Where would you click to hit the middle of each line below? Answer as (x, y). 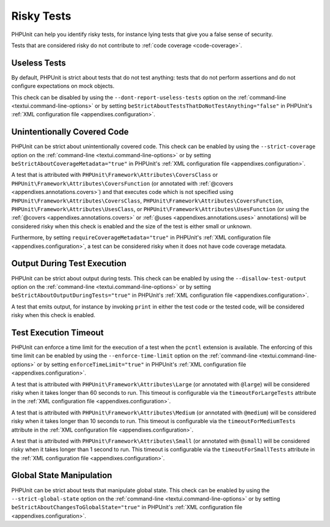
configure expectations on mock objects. (63, 86)
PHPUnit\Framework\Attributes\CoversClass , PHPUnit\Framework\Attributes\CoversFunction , (147, 200)
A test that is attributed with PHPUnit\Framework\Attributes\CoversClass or (115, 175)
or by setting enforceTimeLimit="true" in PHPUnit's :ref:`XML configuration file (142, 364)
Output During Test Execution (69, 263)
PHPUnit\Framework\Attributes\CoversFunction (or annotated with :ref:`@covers (122, 183)
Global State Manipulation (62, 475)
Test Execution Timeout (57, 333)
